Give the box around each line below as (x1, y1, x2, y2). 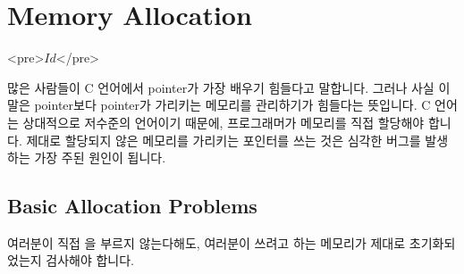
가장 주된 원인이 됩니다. (34, 148, 166, 167)
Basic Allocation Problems (7, 192, 257, 220)
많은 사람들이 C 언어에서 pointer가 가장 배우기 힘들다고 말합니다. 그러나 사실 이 (7, 78, 451, 96)
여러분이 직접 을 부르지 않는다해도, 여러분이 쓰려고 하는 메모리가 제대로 (7, 233, 406, 252)
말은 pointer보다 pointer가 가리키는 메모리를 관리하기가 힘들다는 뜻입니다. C (7, 95, 431, 114)
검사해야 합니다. (46, 251, 135, 270)
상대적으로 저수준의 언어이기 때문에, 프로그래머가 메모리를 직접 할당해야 (22, 112, 425, 131)
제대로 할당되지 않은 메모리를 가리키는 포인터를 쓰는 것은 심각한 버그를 (26, 130, 421, 149)
